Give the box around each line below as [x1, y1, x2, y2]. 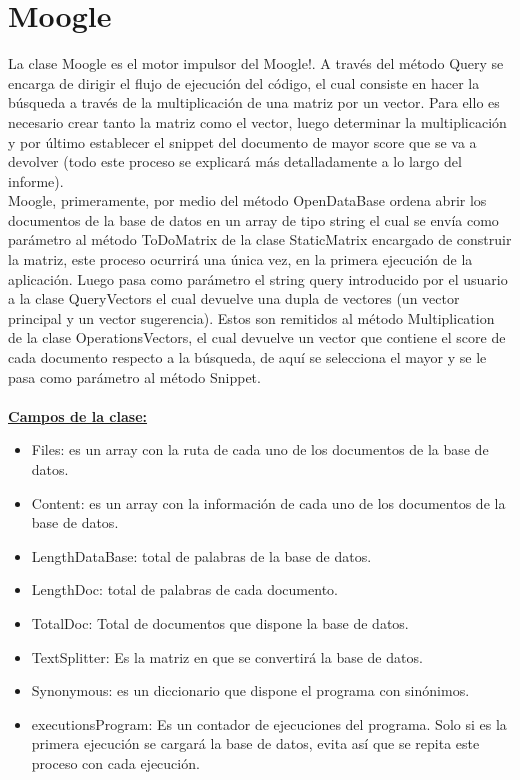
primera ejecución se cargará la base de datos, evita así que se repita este [31, 733, 480, 754]
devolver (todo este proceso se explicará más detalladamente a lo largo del [8, 151, 462, 172]
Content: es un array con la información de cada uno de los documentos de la [31, 492, 506, 513]
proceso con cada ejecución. [31, 752, 200, 773]
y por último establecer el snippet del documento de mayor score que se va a [8, 131, 477, 152]
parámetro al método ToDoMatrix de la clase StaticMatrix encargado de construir [8, 229, 512, 250]
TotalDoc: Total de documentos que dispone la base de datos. [31, 612, 409, 633]
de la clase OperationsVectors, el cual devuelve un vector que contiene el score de [8, 327, 506, 348]
